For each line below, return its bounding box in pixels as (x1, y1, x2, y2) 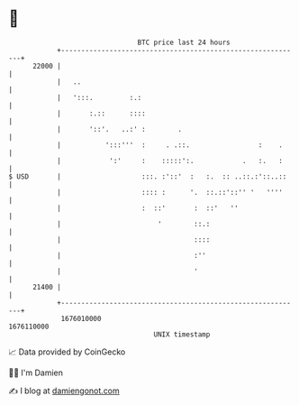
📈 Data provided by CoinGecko (8, 346, 126, 357)
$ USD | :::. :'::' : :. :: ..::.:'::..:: (8, 171, 287, 181)
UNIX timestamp (153, 329, 211, 339)
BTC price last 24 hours (137, 38, 231, 47)
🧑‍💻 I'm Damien (8, 367, 64, 378)
